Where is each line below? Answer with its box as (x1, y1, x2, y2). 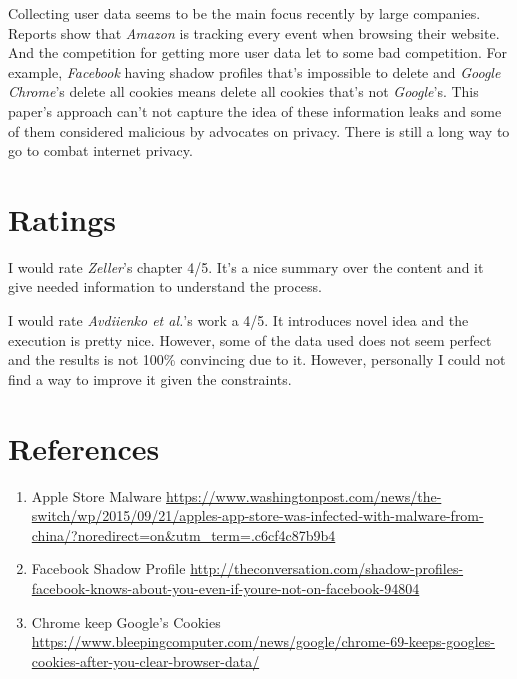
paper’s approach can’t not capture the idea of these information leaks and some (8, 100, 502, 121)
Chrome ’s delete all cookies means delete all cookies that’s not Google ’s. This (8, 81, 479, 102)
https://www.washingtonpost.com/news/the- (166, 485, 442, 506)
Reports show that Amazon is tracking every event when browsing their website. (8, 22, 500, 43)
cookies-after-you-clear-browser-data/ (31, 650, 260, 671)
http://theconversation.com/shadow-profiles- (190, 558, 464, 579)
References (8, 427, 160, 468)
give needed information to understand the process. (8, 276, 322, 297)
